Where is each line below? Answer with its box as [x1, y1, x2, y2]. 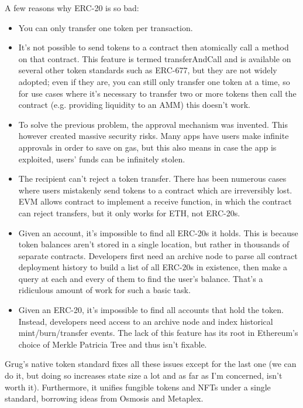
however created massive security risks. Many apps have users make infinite [18, 130, 289, 142]
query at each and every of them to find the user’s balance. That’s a [18, 272, 263, 284]
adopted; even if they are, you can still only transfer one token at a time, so [18, 75, 290, 87]
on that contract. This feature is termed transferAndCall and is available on [18, 52, 291, 64]
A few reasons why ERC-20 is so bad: [5, 2, 139, 13]
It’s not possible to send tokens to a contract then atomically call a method [18, 41, 289, 53]
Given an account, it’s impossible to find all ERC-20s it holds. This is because [18, 226, 298, 239]
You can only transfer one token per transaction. [18, 21, 193, 33]
